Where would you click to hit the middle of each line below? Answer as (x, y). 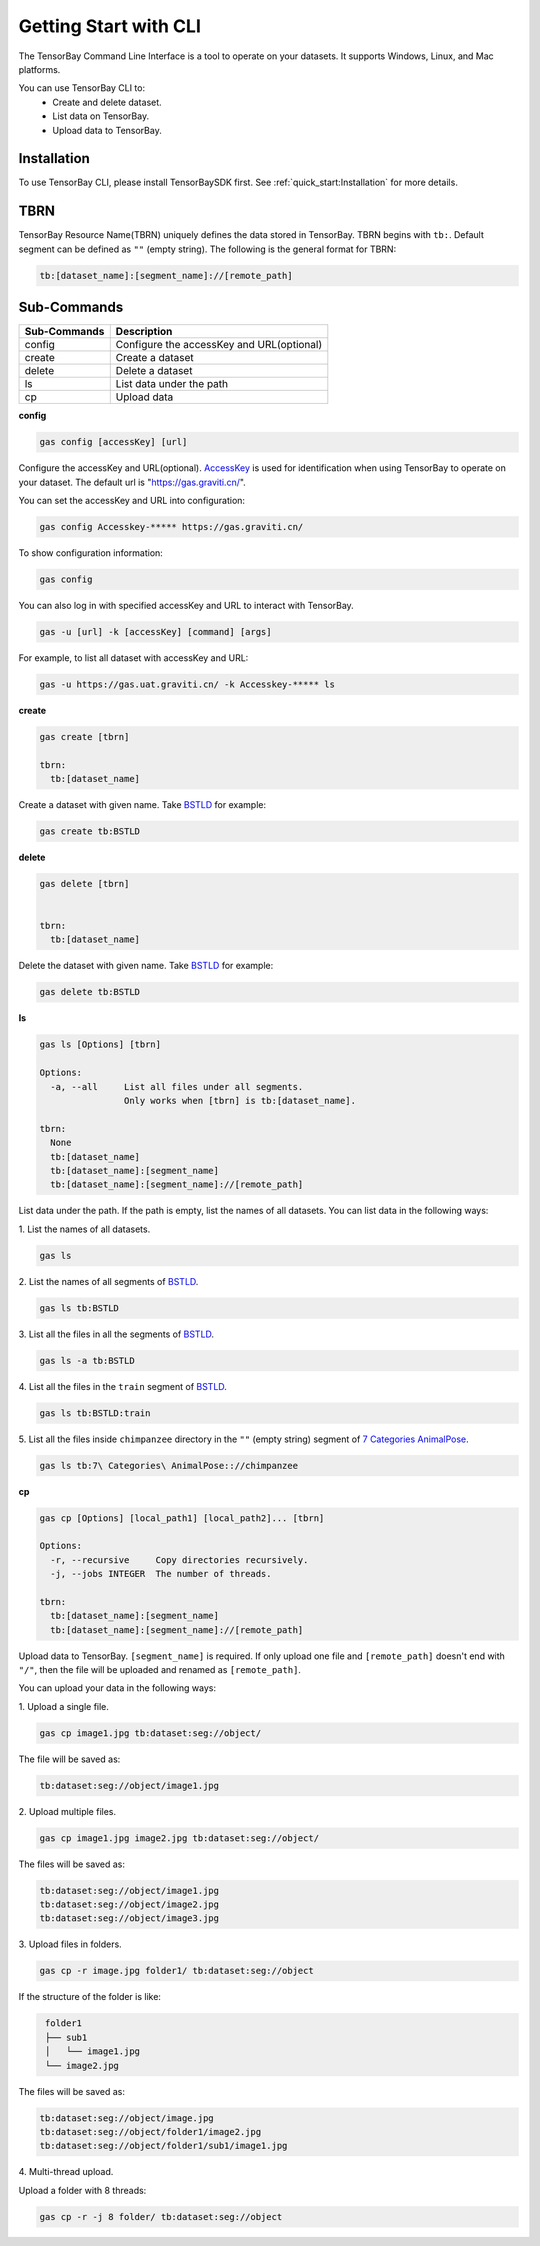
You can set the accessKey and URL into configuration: (131, 500)
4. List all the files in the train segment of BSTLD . (122, 1386)
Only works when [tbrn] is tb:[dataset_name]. (240, 1100)
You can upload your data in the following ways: (117, 1688)
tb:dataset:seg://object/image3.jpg (129, 1918)
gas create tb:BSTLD (89, 831)
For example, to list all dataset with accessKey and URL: (133, 657)
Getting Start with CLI (110, 26)
